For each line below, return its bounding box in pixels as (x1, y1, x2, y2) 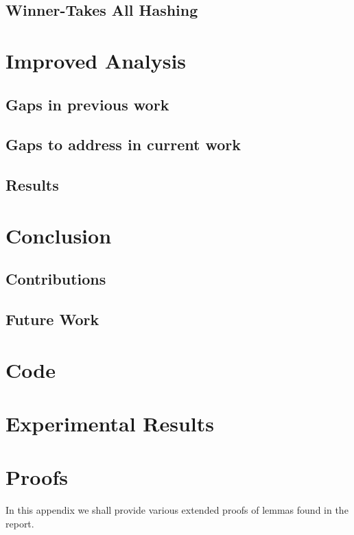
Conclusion (5, 221, 112, 249)
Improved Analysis (5, 46, 187, 74)
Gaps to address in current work (5, 134, 241, 155)
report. (5, 516, 34, 530)
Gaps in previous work (5, 93, 169, 115)
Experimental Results (5, 409, 214, 437)
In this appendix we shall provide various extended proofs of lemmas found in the (5, 503, 349, 517)
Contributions (5, 268, 106, 289)
